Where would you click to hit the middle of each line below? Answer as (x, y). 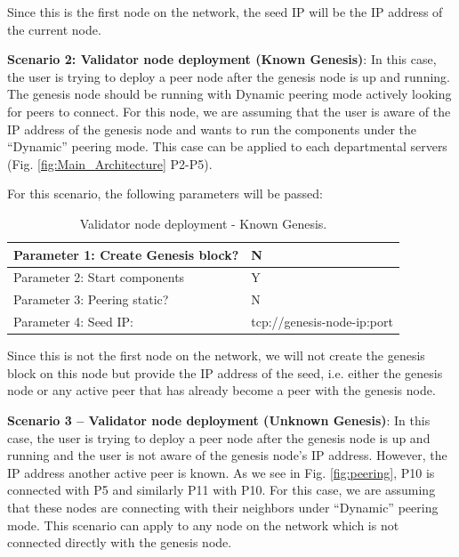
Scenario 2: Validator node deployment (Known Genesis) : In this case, (222, 59)
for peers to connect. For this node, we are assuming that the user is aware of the (229, 111)
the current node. (54, 29)
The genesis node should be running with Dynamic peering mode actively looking (229, 94)
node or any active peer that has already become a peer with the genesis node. (221, 390)
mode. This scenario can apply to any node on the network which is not (203, 525)
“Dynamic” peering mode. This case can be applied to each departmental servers (227, 146)
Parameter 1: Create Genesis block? (126, 254)
